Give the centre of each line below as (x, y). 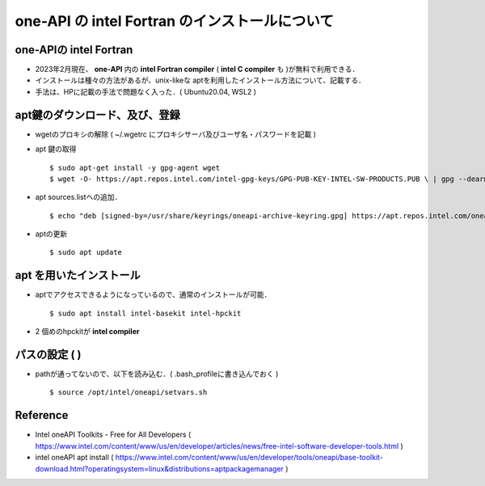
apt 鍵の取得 (56, 149)
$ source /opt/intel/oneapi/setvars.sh (129, 393)
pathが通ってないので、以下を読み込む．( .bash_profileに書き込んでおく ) (157, 374)
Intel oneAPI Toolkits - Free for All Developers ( (113, 435)
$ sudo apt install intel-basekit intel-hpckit (145, 313)
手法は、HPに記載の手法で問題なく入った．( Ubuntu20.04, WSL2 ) (146, 91)
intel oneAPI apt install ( (74, 458)
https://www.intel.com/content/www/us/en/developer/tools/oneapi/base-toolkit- (249, 458)
